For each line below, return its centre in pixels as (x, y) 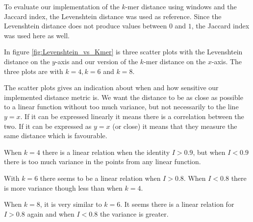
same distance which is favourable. (56, 136)
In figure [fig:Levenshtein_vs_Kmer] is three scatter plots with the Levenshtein (123, 52)
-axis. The (227, 61)
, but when (209, 152)
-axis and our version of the (97, 61)
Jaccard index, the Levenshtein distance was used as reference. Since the (113, 16)
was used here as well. (37, 35)
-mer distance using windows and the (181, 6)
